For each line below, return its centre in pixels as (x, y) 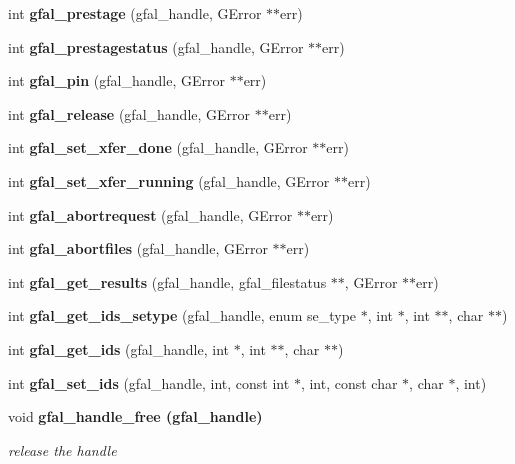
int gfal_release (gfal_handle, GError (129, 113)
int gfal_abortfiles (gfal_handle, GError (138, 248)
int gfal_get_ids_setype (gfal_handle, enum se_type (182, 315)
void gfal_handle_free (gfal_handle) (135, 416)
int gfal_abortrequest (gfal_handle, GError (150, 214)
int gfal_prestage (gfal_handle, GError (135, 13)
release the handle (62, 449)
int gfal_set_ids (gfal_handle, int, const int (149, 382)
